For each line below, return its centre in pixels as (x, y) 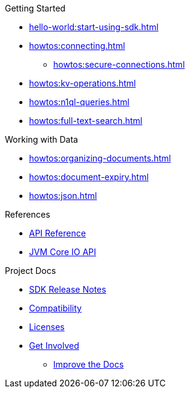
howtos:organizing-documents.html (100, 158)
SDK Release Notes (68, 289)
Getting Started (35, 8)
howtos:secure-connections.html (119, 64)
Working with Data (41, 139)
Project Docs (31, 271)
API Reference (57, 233)
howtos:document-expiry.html (89, 177)
